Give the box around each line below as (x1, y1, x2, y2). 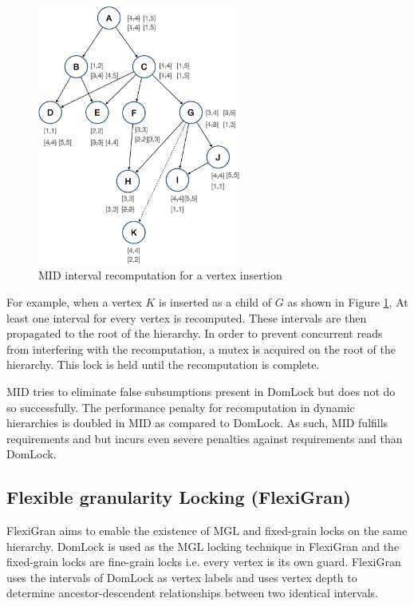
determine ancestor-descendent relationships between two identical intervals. (6, 584, 379, 601)
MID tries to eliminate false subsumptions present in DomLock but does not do (6, 382, 396, 399)
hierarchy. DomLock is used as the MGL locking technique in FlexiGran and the (6, 537, 400, 554)
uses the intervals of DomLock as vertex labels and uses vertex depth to (6, 568, 357, 585)
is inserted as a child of (159, 293, 272, 310)
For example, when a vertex (6, 293, 142, 310)
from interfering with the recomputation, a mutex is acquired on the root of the (6, 340, 396, 357)
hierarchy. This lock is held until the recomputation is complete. (6, 356, 320, 373)
